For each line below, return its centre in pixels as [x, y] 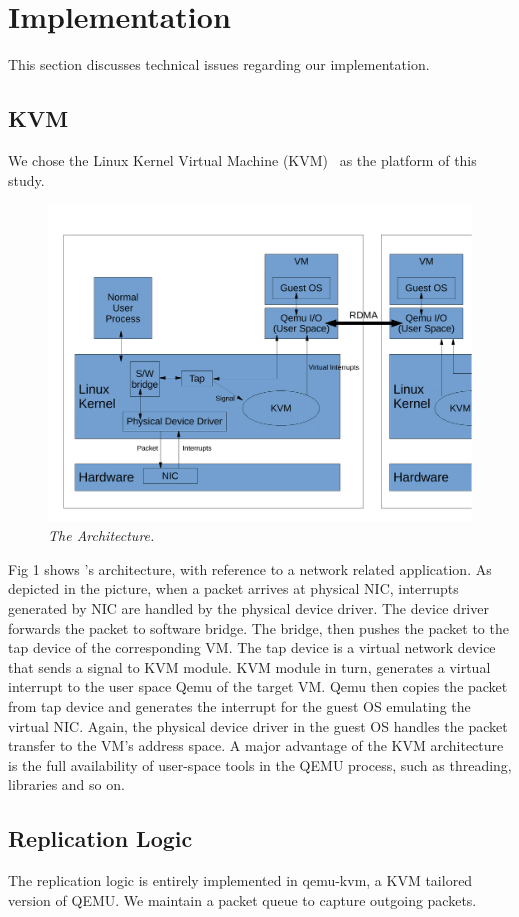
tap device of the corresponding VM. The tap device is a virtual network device [252, 647]
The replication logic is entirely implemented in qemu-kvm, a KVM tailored [240, 880]
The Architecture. [101, 535]
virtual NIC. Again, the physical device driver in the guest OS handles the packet [258, 725]
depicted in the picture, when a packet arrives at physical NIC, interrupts [233, 588]
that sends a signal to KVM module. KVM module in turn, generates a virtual [249, 666]
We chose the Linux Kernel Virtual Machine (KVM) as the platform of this [242, 159]
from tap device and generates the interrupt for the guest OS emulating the [239, 706]
